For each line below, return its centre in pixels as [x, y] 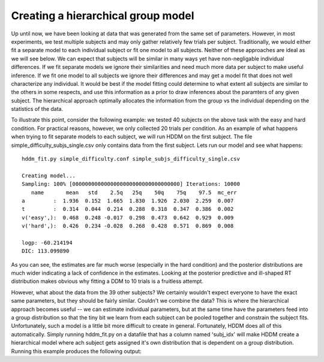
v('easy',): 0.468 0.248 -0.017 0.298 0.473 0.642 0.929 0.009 [128, 218]
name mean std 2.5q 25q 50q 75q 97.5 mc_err [134, 192]
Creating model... [49, 176]
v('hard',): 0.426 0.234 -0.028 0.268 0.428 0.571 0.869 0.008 [128, 226]
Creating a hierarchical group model [103, 16]
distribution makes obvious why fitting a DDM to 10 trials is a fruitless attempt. [107, 281]
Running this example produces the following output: [76, 351]
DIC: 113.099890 [46, 251]
